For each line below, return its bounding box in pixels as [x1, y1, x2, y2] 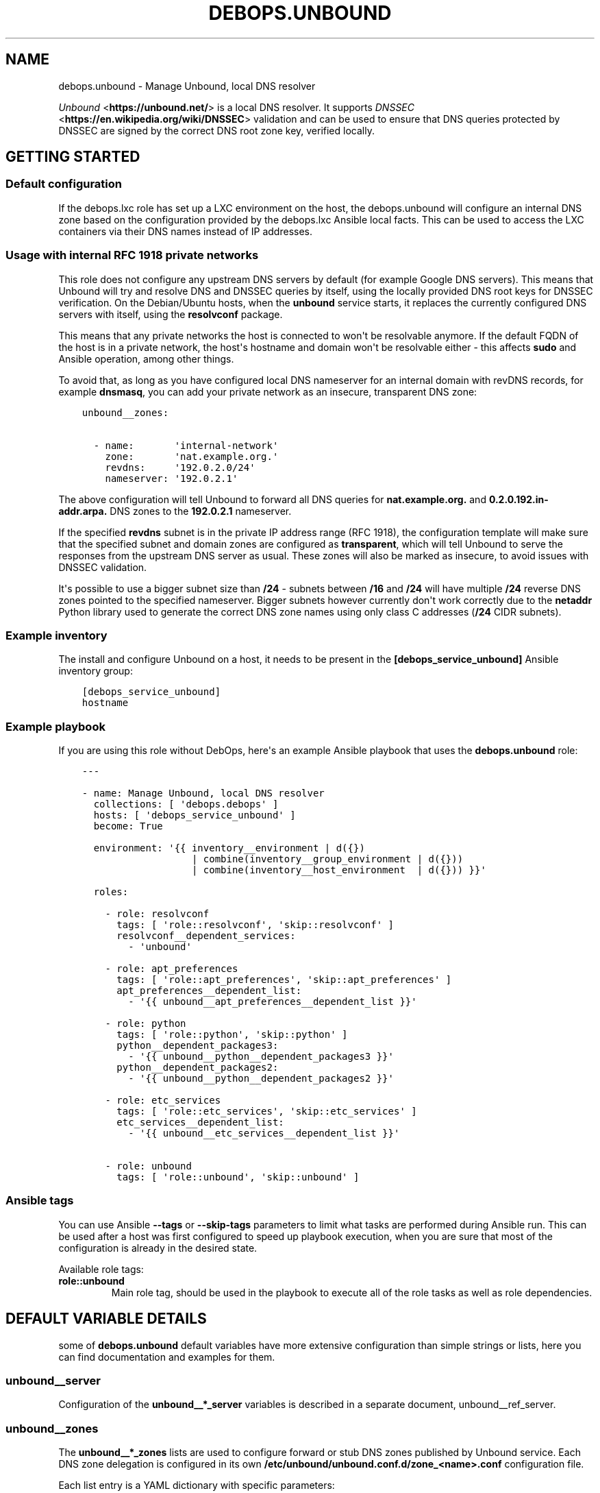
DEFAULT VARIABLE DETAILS [5, 1310, 207, 1328]
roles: [93, 886, 129, 898]
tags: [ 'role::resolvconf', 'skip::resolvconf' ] [116, 919, 394, 931]
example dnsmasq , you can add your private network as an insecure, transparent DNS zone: [58, 385, 477, 398]
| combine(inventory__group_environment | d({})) [191, 853, 464, 865]
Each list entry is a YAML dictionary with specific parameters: [58, 1479, 335, 1492]
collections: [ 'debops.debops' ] [93, 799, 279, 810]
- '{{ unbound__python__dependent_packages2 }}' [128, 1073, 394, 1084]
